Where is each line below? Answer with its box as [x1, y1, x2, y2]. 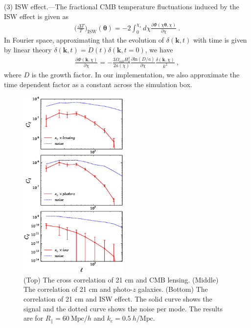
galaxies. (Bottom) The [138, 284, 208, 294]
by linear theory [4, 44, 52, 54]
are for [23, 313, 44, 323]
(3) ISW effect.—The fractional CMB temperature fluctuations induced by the [4, 1, 239, 11]
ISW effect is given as [4, 11, 68, 21]
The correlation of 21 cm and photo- [23, 284, 133, 294]
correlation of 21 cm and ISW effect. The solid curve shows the [23, 294, 212, 304]
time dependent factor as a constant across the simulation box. [4, 79, 192, 89]
